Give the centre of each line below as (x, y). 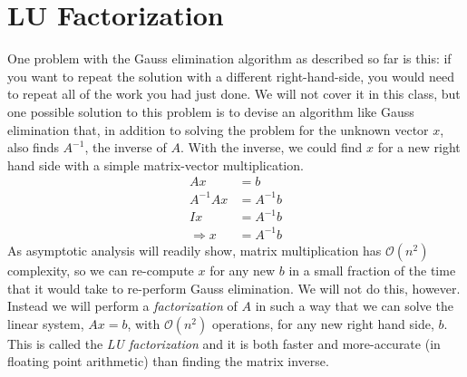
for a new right (419, 147)
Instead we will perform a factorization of (122, 306)
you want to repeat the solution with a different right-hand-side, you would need (231, 76)
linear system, (46, 323)
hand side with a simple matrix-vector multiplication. (156, 164)
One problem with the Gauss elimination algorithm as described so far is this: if (229, 58)
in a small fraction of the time (372, 270)
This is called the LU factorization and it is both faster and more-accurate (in (224, 343)
